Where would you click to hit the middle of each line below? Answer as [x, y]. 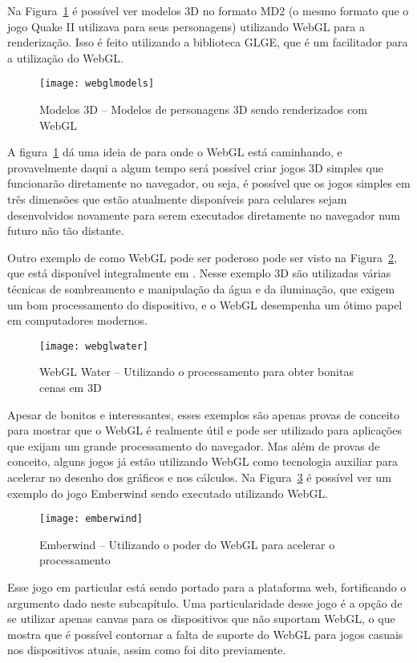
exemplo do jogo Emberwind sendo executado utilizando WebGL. [168, 493]
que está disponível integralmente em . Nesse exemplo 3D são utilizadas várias [199, 273]
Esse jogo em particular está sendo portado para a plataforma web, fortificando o [207, 587]
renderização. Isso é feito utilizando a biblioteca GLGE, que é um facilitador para [208, 42]
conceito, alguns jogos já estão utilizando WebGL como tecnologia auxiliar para [203, 461]
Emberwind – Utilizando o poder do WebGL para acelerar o [187, 544]
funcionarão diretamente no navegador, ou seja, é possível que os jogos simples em [209, 183]
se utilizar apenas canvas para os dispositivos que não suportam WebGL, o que [201, 619]
